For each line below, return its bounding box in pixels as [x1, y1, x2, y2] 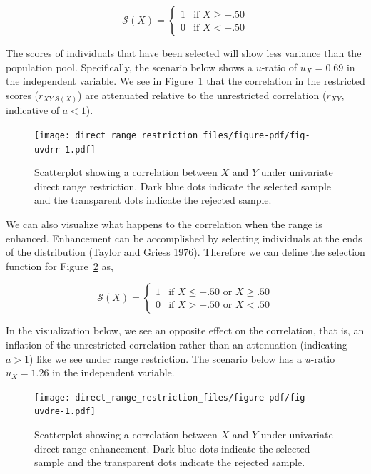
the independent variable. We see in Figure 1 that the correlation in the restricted [6, 73, 365, 88]
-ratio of [261, 59, 298, 74]
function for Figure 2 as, [6, 258, 113, 273]
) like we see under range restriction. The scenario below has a [29, 351, 303, 366]
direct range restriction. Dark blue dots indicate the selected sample [34, 178, 332, 193]
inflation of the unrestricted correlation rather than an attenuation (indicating [6, 336, 347, 351]
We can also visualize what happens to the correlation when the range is [6, 216, 322, 231]
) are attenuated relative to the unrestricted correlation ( [78, 87, 327, 102]
